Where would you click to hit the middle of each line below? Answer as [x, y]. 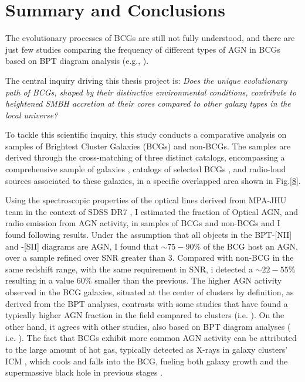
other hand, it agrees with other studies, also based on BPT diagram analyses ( [148, 326]
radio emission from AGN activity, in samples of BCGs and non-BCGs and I [143, 223]
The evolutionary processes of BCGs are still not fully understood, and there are [150, 38]
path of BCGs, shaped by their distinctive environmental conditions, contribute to [151, 92]
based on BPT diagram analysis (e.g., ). [77, 61]
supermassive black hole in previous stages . [84, 372]
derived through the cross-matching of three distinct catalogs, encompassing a [145, 157]
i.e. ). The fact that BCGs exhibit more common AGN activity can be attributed [151, 338]
